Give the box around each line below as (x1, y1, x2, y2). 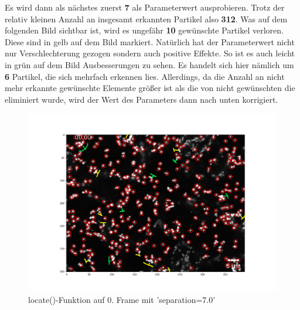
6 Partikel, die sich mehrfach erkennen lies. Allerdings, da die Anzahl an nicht (5, 70, 285, 82)
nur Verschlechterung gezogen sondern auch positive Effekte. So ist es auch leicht (5, 47, 295, 59)
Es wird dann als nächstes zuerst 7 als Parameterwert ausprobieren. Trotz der (5, 1, 285, 13)
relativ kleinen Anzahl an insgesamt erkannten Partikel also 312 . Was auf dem (5, 12, 288, 25)
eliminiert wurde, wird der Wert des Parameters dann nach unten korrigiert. (5, 93, 278, 105)
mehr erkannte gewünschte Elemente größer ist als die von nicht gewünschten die (5, 82, 295, 94)
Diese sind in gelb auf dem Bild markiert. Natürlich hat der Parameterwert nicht (5, 35, 295, 48)
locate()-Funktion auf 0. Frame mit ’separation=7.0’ (28, 293, 216, 305)
